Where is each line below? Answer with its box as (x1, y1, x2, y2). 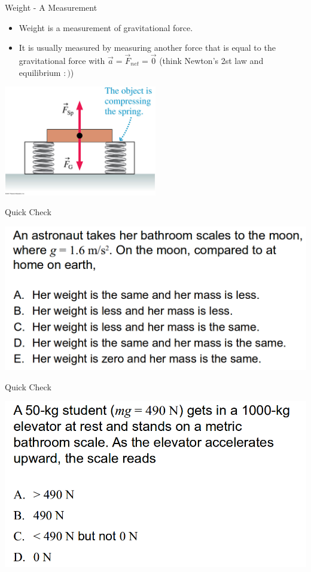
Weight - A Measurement (5, 1, 97, 13)
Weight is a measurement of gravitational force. (19, 21, 193, 33)
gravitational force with (19, 54, 105, 66)
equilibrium (19, 66, 61, 78)
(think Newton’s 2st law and (159, 54, 264, 66)
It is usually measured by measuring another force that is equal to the (19, 41, 276, 54)
